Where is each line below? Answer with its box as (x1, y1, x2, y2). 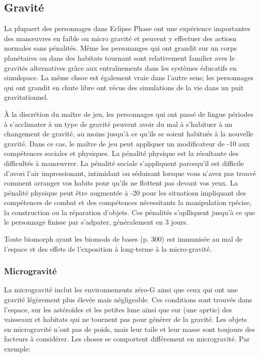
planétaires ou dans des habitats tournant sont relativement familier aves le (4, 52, 235, 63)
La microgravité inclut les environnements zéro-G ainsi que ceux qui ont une (4, 284, 238, 295)
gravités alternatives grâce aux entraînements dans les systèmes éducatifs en (4, 62, 237, 73)
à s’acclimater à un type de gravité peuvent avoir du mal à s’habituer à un (4, 118, 232, 129)
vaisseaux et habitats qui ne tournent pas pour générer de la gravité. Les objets (4, 314, 247, 324)
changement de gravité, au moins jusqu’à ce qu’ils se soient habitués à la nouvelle (4, 128, 253, 139)
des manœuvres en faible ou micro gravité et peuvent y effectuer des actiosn (4, 33, 236, 43)
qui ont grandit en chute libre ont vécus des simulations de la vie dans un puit (4, 82, 244, 92)
